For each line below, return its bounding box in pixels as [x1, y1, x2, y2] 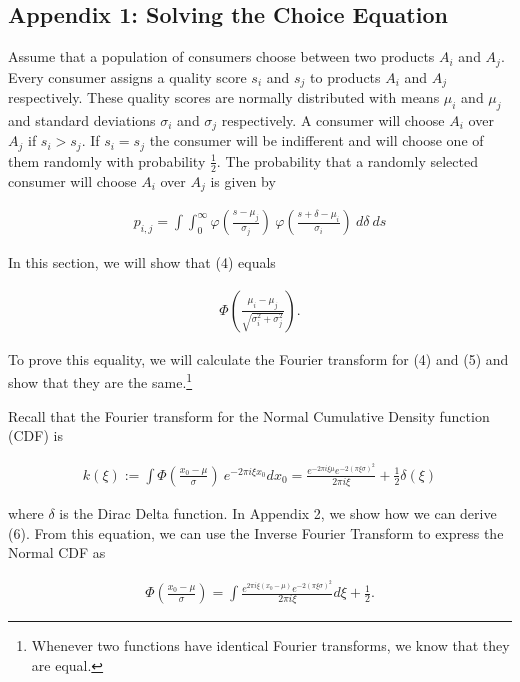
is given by [210, 170, 276, 191]
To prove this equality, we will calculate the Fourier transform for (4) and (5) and [8, 348, 509, 369]
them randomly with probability [8, 150, 206, 171]
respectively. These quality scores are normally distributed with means [8, 87, 440, 108]
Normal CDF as [8, 542, 106, 563]
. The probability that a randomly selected [216, 150, 478, 171]
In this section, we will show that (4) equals [8, 252, 276, 273]
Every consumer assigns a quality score [8, 66, 247, 87]
